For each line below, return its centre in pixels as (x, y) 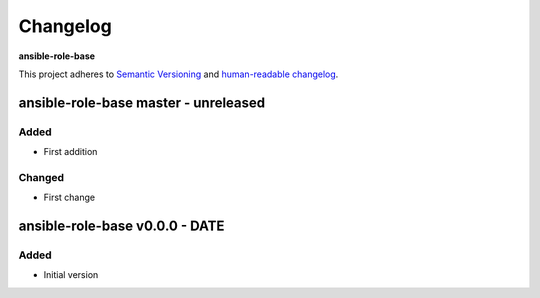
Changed (41, 177)
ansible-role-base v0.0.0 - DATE (121, 226)
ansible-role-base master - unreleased (142, 102)
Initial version (71, 275)
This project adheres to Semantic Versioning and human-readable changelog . (178, 74)
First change (69, 197)
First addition (70, 152)
